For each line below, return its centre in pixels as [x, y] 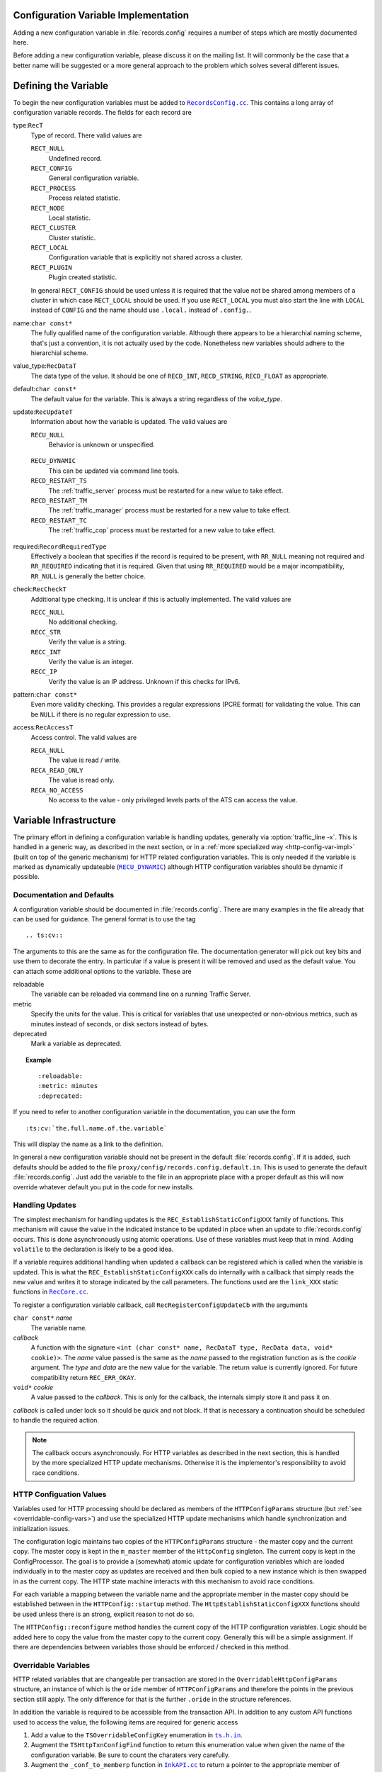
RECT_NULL [48, 148]
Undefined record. [75, 158]
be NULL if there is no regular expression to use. [101, 714]
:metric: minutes [68, 1086]
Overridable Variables [52, 1665]
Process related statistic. [85, 198]
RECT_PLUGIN [51, 267]
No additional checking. [83, 622]
